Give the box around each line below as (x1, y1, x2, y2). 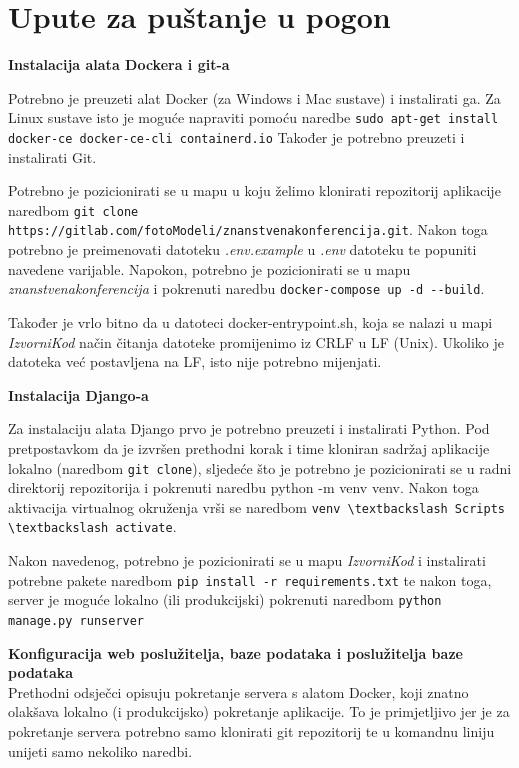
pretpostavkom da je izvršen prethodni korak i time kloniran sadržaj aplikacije (8, 437, 490, 458)
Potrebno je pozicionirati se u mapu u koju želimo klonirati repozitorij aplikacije (8, 180, 501, 201)
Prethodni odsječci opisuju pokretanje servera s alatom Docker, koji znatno (8, 681, 469, 702)
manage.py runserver (8, 614, 145, 628)
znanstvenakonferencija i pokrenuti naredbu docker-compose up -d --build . (8, 278, 485, 299)
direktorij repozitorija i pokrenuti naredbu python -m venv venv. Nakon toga (8, 477, 479, 498)
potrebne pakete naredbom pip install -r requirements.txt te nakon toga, (8, 569, 492, 590)
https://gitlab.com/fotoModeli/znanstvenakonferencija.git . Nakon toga (8, 219, 488, 240)
